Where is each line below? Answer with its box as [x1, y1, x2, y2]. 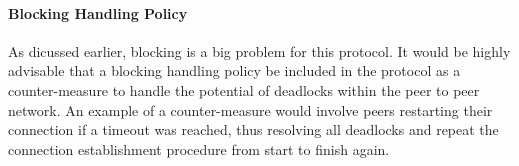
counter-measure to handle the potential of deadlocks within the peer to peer [8, 79, 480, 100]
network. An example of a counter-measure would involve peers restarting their [8, 99, 493, 120]
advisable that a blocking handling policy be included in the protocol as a [8, 60, 461, 81]
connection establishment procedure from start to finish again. [8, 138, 390, 159]
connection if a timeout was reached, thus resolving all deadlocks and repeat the [8, 119, 499, 140]
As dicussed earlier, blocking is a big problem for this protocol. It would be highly [8, 40, 511, 61]
